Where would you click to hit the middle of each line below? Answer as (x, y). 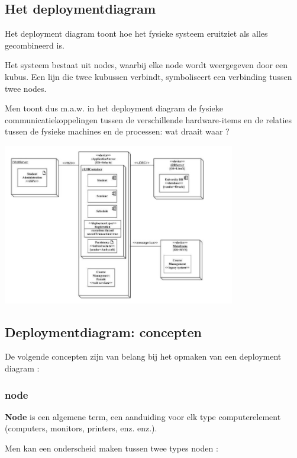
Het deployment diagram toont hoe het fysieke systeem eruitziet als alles (136, 33)
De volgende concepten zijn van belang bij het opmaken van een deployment (143, 356)
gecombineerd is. (35, 45)
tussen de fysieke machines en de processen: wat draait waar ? (117, 131)
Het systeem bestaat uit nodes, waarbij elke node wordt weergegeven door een (146, 65)
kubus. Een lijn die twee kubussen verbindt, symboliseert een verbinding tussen (148, 76)
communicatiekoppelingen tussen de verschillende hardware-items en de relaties (148, 119)
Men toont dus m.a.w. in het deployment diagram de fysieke (114, 108)
